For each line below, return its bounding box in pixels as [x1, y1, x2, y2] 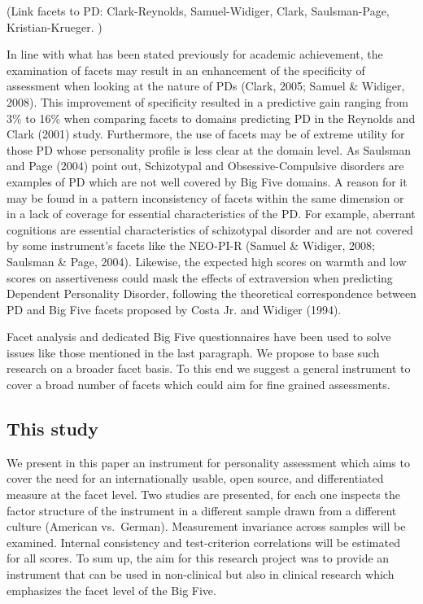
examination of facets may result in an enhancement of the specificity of [7, 61, 365, 78]
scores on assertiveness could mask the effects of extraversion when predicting [7, 269, 393, 286]
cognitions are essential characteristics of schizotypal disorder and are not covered [7, 221, 413, 238]
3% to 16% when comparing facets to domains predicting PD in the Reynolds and [7, 109, 416, 126]
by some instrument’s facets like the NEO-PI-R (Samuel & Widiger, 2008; [7, 237, 375, 254]
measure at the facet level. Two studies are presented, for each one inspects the [7, 486, 400, 503]
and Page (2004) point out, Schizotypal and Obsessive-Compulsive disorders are [7, 157, 404, 174]
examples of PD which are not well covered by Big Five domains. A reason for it [7, 173, 408, 190]
